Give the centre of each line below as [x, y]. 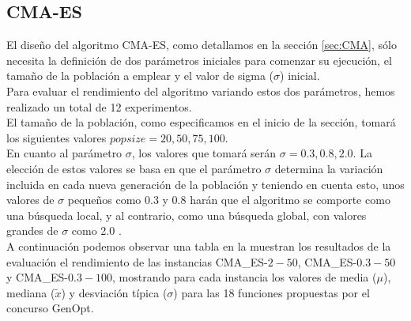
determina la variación [329, 168]
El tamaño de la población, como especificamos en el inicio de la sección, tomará [201, 122]
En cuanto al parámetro [64, 153]
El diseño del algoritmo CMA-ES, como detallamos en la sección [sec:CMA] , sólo [202, 45]
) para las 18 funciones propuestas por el [271, 292]
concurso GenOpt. [50, 308]
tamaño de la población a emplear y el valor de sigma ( [140, 76]
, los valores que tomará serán [204, 153]
